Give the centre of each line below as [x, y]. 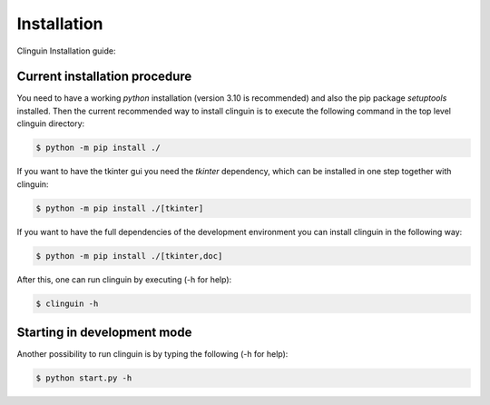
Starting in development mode [104, 332]
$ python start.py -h [84, 378]
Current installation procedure [104, 77]
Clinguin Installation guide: [66, 51]
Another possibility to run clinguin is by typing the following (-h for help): [152, 354]
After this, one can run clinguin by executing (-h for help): [124, 279]
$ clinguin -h [67, 303]
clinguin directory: [51, 123]
